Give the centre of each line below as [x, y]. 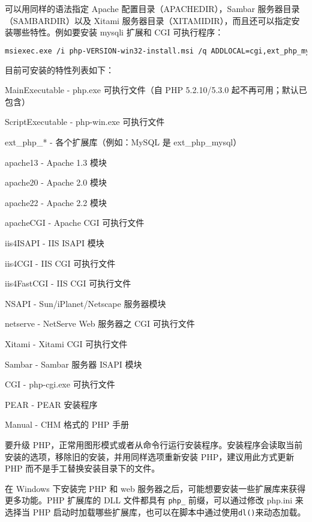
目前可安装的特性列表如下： [59, 69]
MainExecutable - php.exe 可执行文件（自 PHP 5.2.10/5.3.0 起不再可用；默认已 [156, 90]
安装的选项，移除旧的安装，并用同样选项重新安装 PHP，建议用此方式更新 [150, 456]
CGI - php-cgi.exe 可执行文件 [60, 384]
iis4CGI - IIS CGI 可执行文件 [60, 263]
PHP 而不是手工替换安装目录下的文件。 [82, 468]
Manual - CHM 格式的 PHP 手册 [67, 424]
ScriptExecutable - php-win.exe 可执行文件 [85, 122]
